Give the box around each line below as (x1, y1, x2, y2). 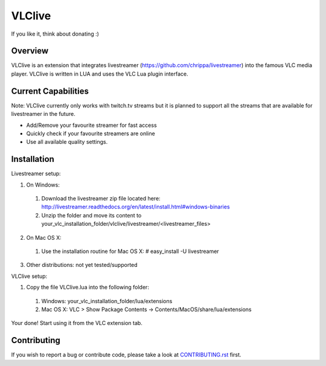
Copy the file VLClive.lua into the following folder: (26, 284, 149, 291)
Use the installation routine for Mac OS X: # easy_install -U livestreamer (41, 248, 220, 255)
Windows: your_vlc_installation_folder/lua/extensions (41, 297, 173, 304)
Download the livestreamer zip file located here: (41, 195, 161, 202)
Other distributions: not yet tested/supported (26, 262, 138, 269)
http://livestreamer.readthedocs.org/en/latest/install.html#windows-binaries (41, 203, 230, 211)
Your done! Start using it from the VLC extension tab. (11, 319, 143, 327)
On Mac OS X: (26, 234, 62, 241)
